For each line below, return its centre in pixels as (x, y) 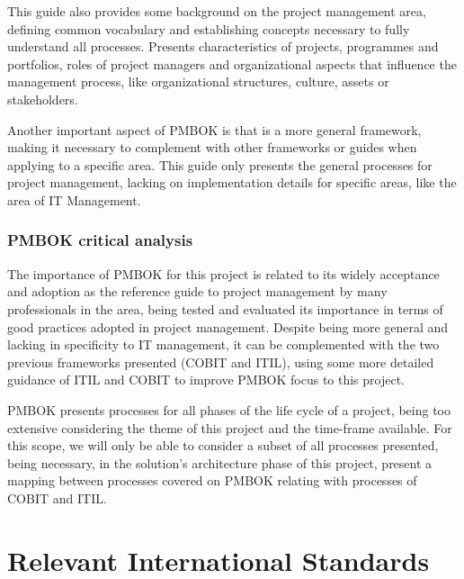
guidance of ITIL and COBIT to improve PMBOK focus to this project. (206, 380)
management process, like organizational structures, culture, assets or (198, 81)
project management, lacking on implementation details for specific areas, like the (232, 182)
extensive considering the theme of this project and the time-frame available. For (230, 427)
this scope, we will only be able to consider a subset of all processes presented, (223, 445)
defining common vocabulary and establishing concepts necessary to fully (209, 28)
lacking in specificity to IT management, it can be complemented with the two (223, 344)
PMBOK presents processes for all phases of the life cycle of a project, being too (229, 409)
